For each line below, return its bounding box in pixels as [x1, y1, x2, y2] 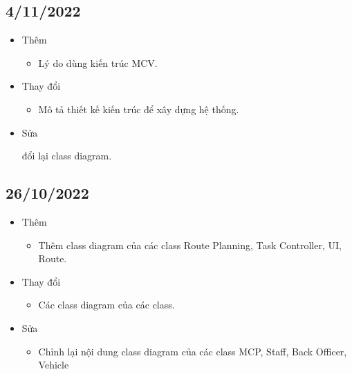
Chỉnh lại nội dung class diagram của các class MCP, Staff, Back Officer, [38, 344, 347, 358]
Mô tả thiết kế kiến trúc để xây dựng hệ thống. [38, 101, 239, 116]
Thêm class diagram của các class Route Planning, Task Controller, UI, [38, 237, 342, 252]
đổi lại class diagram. [21, 148, 112, 163]
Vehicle [38, 357, 69, 372]
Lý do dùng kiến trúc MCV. [38, 55, 158, 70]
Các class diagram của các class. [38, 297, 175, 312]
